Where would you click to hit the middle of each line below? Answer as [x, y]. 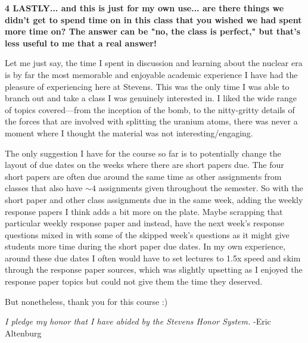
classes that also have [44, 188]
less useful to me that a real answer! [81, 43]
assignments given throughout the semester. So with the [201, 188]
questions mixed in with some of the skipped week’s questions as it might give [147, 234]
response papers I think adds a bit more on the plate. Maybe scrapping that [144, 211]
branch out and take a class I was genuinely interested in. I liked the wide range [151, 98]
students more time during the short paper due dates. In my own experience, [145, 246]
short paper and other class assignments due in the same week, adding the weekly [154, 199]
